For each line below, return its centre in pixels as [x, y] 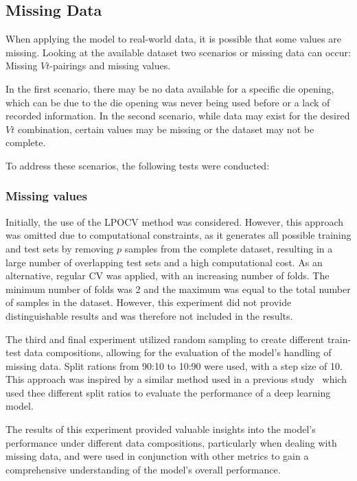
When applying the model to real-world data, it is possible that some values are [173, 39]
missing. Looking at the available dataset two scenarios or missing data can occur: [178, 52]
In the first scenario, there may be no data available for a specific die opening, [170, 88]
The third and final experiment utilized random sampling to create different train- [178, 339]
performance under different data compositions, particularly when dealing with [171, 442]
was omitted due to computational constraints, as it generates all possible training [178, 235]
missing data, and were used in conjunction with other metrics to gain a [157, 456]
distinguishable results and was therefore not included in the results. [149, 315]
